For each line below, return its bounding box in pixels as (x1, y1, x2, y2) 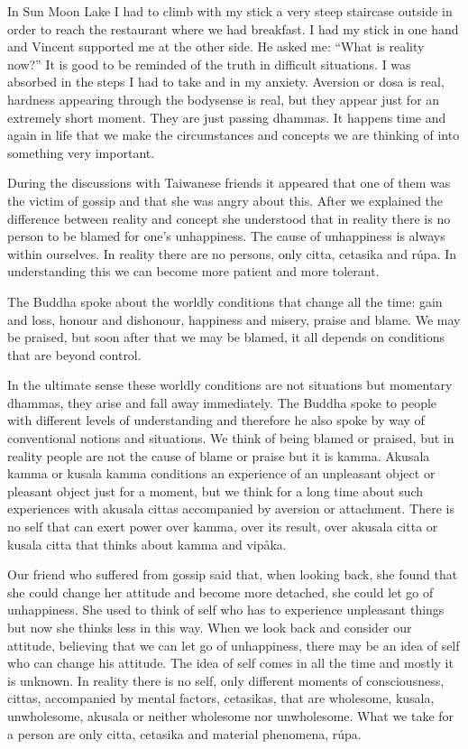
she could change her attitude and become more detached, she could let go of (7, 582, 434, 601)
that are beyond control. (7, 345, 142, 364)
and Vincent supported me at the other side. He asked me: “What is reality (7, 37, 425, 56)
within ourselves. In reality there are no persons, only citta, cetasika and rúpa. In (7, 244, 457, 263)
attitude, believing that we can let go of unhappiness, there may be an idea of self (7, 635, 460, 654)
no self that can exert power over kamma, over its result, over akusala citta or (7, 517, 438, 536)
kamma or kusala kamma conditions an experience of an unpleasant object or (7, 464, 436, 483)
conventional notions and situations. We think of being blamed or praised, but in (7, 429, 454, 448)
